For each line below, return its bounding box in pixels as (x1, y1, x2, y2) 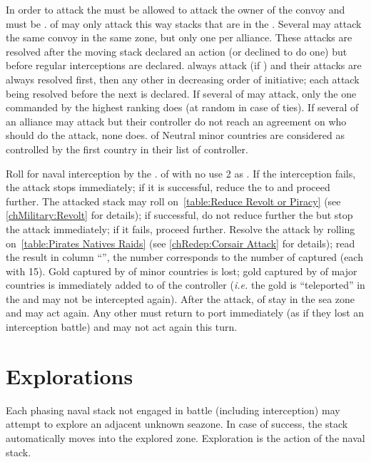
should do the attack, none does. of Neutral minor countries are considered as (6, 128, 345, 143)
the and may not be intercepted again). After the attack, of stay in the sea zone (6, 291, 355, 306)
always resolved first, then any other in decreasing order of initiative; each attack (6, 71, 360, 86)
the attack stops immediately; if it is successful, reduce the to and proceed (6, 180, 330, 195)
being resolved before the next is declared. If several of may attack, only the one (6, 86, 357, 101)
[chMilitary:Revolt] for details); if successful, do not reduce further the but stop (6, 207, 353, 222)
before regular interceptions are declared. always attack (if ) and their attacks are (6, 58, 362, 73)
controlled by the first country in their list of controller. (6, 141, 248, 156)
